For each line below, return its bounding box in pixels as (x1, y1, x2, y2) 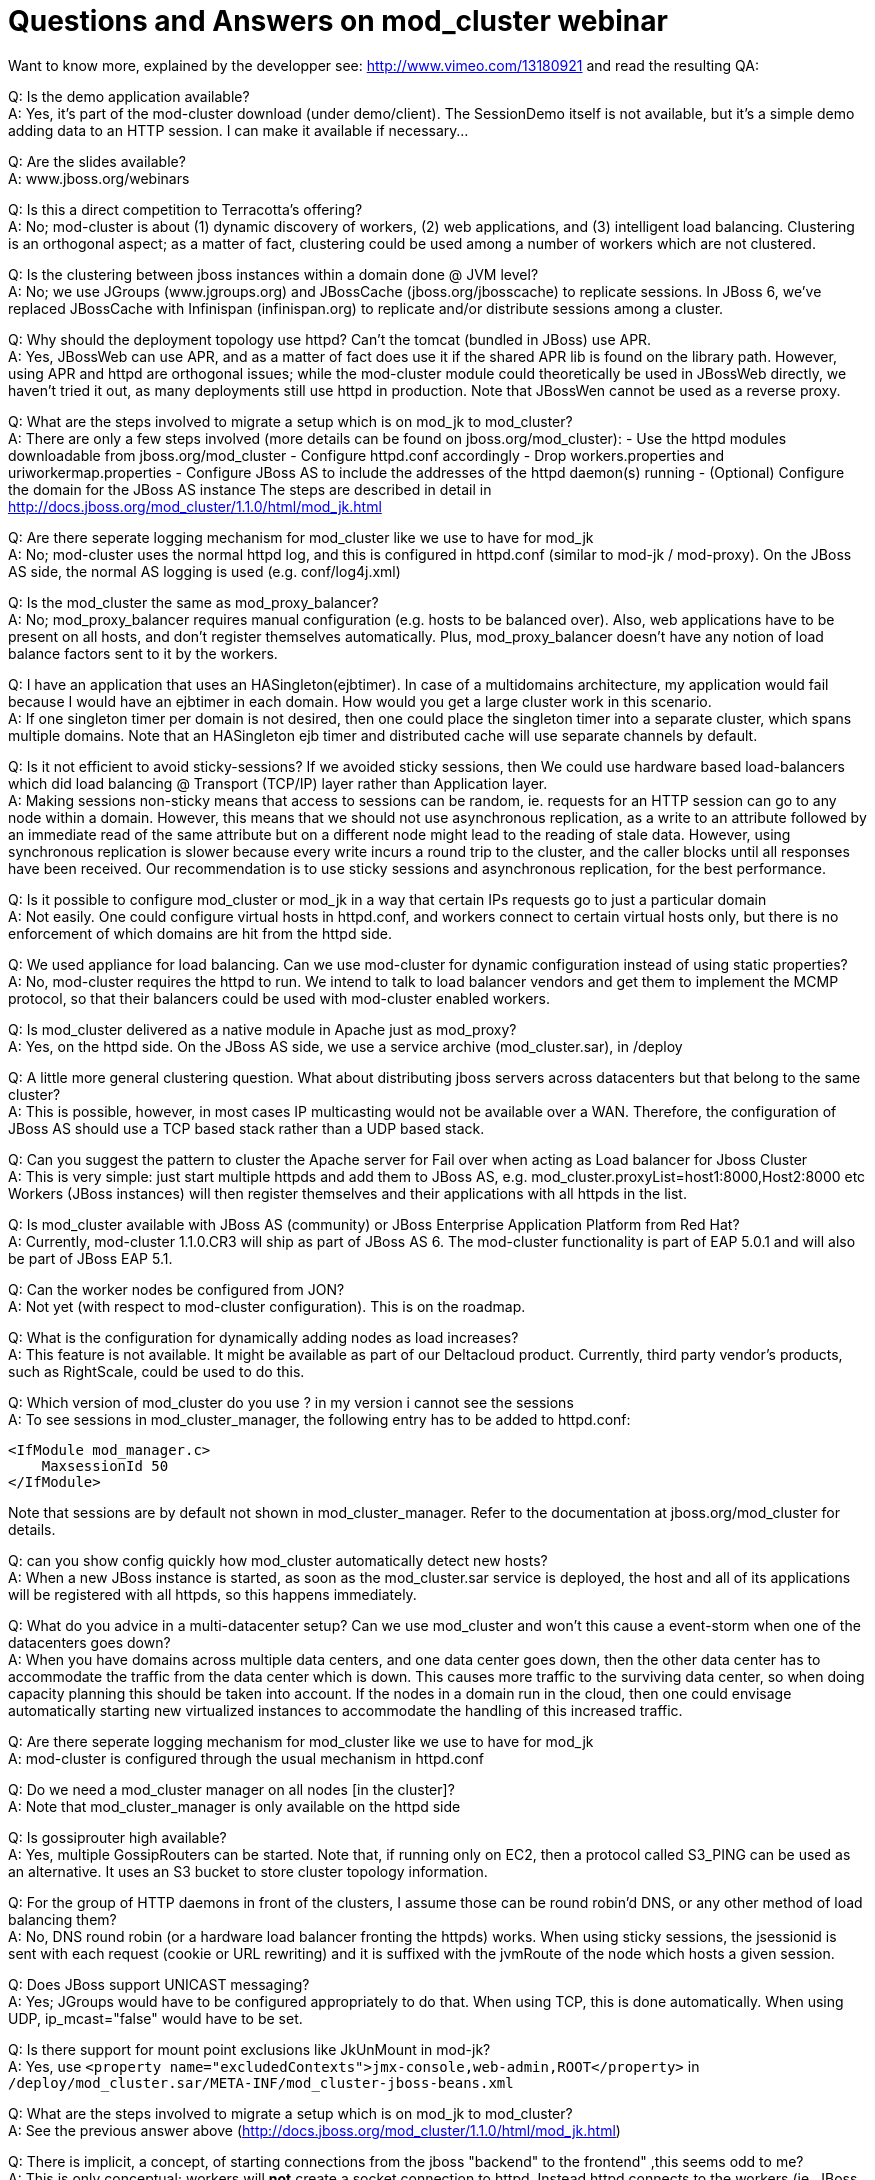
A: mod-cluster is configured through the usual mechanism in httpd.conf (8, 1749, 485, 1767)
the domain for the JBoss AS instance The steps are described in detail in (8, 480, 492, 498)
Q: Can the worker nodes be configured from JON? (8, 1280, 345, 1298)
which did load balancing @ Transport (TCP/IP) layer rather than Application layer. (8, 774, 548, 792)
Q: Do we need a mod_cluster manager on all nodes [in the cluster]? (8, 1780, 455, 1798)
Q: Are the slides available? (8, 152, 186, 170)
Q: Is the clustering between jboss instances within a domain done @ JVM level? (8, 265, 539, 283)
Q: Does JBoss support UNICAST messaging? (8, 1975, 310, 1993)
